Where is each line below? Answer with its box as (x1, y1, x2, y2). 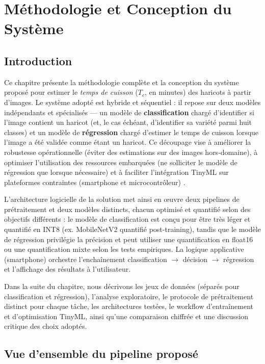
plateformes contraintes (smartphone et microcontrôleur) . (4, 176, 185, 187)
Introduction (4, 53, 72, 68)
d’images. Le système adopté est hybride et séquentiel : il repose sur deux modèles (4, 96, 261, 107)
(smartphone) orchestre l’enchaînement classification (4, 253, 167, 264)
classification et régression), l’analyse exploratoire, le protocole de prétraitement (4, 291, 254, 301)
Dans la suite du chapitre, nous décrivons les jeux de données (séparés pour (4, 281, 240, 292)
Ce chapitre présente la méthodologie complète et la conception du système (4, 76, 239, 87)
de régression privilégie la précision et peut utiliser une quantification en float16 (4, 233, 253, 244)
